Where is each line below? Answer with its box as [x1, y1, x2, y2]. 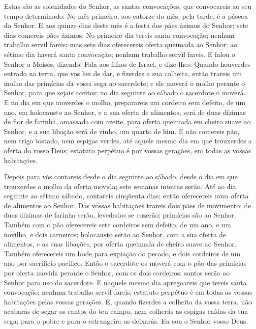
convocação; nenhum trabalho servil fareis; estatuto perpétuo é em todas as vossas [4, 287, 252, 297]
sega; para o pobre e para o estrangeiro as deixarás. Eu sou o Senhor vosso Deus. [4, 316, 248, 326]
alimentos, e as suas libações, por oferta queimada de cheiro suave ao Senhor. [4, 239, 237, 249]
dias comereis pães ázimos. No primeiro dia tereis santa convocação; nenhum [4, 29, 235, 40]
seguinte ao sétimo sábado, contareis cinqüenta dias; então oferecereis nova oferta [4, 191, 249, 201]
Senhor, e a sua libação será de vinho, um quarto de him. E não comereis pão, [4, 126, 240, 136]
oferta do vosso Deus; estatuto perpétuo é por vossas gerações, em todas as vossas [4, 145, 251, 155]
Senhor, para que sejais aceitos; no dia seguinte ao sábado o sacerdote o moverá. [4, 87, 246, 98]
